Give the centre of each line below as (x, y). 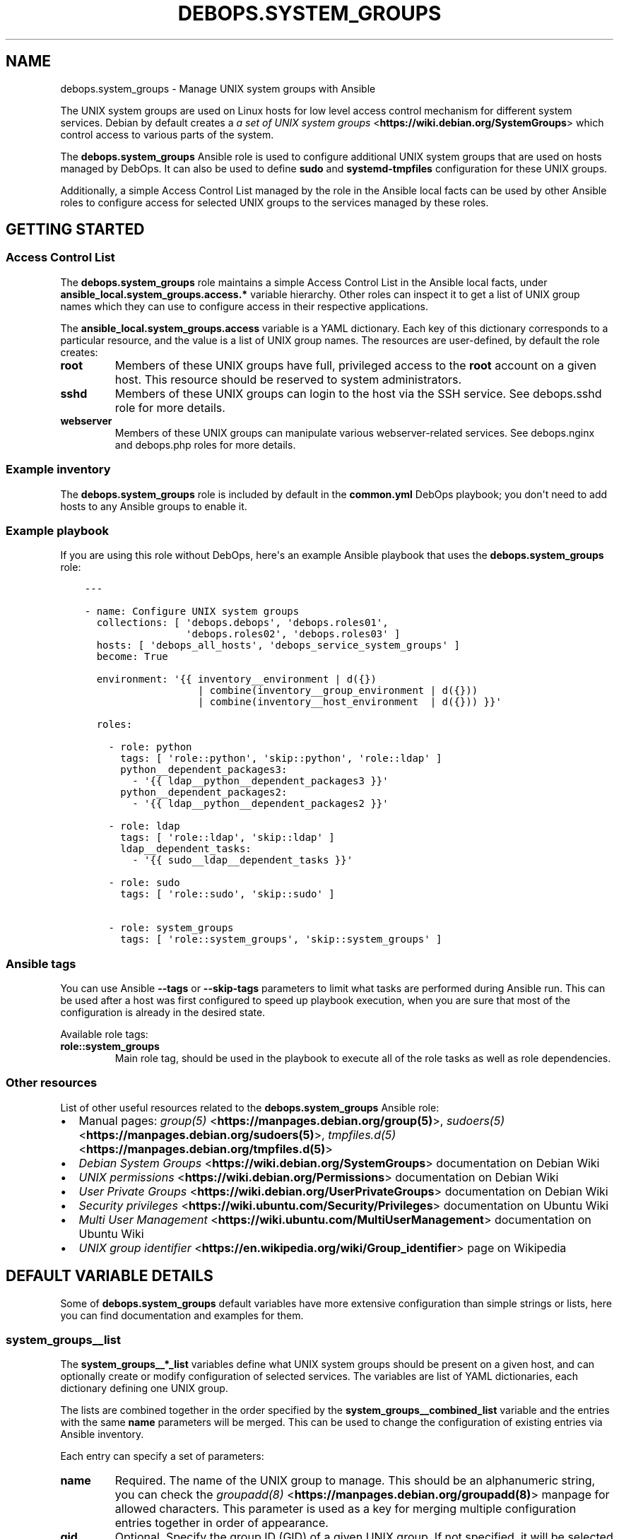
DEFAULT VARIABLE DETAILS (110, 1276)
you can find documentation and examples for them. (182, 1315)
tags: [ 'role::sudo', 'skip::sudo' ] (228, 894)
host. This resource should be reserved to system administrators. (288, 379)
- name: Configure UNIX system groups (192, 612)
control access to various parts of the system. (167, 134)
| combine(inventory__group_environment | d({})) (338, 691)
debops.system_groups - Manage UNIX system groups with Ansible (218, 88)
